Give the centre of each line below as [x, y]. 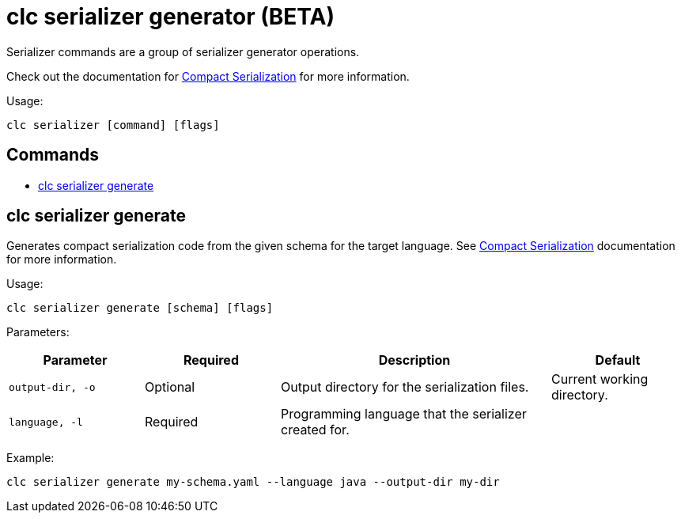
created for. [315, 430]
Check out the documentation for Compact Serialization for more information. [208, 76]
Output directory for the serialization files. [405, 387]
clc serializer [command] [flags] [113, 125]
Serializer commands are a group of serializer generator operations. [183, 51]
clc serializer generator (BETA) [170, 17]
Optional [170, 387]
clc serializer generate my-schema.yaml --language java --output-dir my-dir [253, 482]
